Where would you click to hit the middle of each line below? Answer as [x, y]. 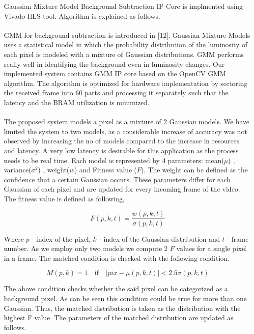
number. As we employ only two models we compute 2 [86, 248]
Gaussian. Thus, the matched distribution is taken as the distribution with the [122, 308]
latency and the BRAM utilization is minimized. [77, 102]
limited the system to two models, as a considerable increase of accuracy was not [126, 131]
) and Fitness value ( [106, 170]
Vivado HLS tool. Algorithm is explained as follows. [82, 15]
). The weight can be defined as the [194, 170]
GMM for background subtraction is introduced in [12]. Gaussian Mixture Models [127, 35]
